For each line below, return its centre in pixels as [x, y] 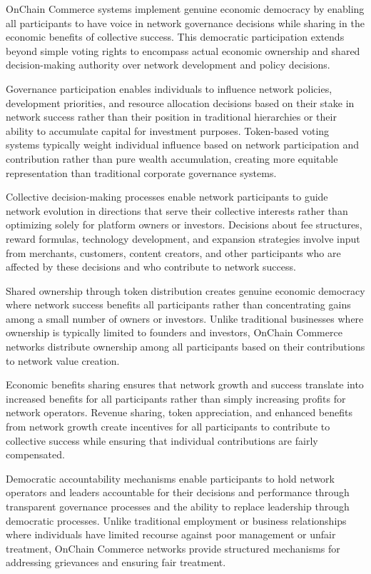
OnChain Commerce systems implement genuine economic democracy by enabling [185, 9]
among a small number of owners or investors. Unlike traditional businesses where [185, 318]
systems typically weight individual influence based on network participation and [183, 145]
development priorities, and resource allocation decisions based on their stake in [180, 102]
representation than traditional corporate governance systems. [141, 172]
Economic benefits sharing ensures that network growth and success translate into [185, 384]
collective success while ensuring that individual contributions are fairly [162, 440]
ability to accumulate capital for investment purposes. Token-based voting [168, 130]
